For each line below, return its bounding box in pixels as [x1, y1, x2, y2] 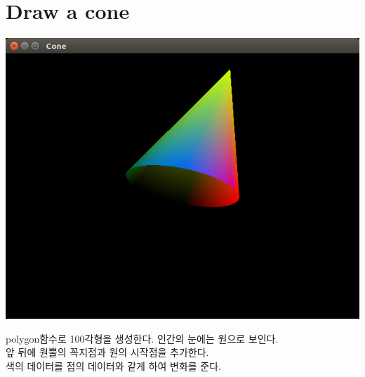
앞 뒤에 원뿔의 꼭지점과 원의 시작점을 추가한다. [6, 345, 209, 359]
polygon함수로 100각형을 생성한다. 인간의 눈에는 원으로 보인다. [6, 331, 279, 345]
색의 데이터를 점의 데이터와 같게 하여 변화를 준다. [6, 358, 222, 373]
